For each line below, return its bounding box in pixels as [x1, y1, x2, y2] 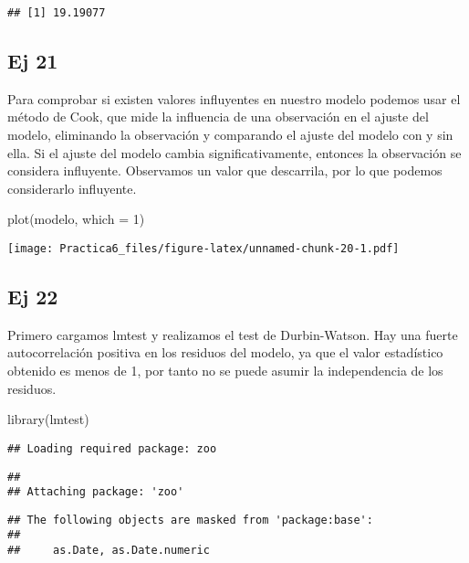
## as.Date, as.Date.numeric [7, 544, 210, 558]
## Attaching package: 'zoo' [7, 485, 184, 499]
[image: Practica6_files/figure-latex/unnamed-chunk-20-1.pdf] [7, 242, 400, 256]
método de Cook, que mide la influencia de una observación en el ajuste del [7, 107, 429, 126]
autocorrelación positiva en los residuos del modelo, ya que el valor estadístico [7, 343, 443, 362]
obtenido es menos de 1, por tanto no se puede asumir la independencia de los [7, 361, 443, 380]
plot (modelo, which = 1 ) [7, 209, 145, 228]
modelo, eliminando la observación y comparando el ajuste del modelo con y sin [7, 125, 453, 144]
